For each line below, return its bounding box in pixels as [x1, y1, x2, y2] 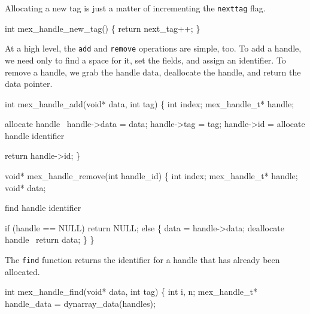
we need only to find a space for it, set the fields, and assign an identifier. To [5, 53, 286, 66]
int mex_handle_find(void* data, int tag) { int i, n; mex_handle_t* [5, 285, 258, 298]
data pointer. [5, 77, 53, 90]
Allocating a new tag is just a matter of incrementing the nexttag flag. [5, 2, 266, 14]
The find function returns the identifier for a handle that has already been [5, 253, 280, 266]
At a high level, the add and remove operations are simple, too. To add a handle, [5, 42, 302, 55]
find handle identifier [5, 201, 81, 214]
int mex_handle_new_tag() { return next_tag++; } [5, 22, 200, 34]
